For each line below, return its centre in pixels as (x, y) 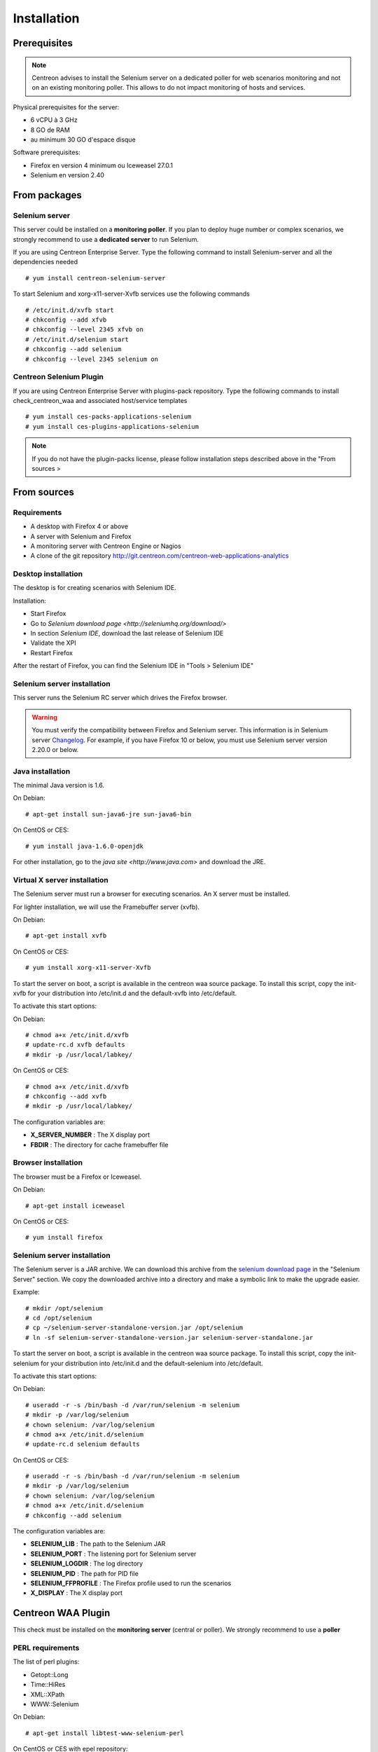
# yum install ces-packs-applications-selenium (108, 417)
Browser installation (48, 1163)
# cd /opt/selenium (59, 1318)
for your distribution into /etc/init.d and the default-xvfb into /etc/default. (132, 993)
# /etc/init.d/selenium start (77, 339)
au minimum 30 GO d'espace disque (83, 139)
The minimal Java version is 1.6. (59, 786)
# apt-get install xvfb (66, 936)
